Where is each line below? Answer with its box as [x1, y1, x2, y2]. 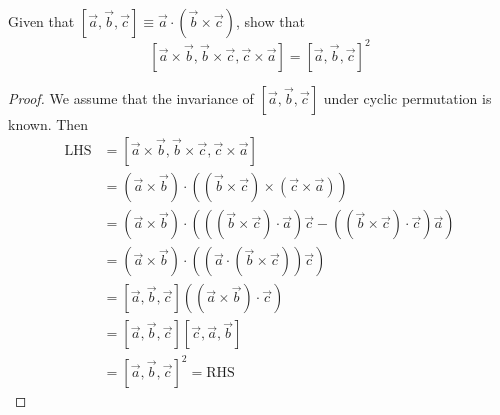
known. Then [8, 113, 89, 134]
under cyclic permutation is [323, 87, 492, 108]
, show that [235, 11, 305, 31]
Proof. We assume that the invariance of [8, 87, 254, 108]
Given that [8, 11, 75, 31]
